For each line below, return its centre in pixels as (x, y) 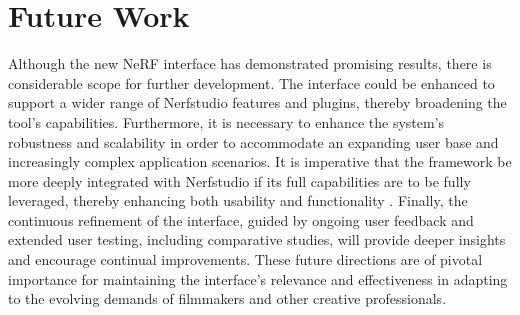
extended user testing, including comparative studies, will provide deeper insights (257, 239)
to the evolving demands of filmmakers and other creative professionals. (227, 298)
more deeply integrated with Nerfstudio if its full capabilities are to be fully (239, 180)
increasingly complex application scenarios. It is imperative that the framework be (260, 161)
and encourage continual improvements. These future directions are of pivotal (245, 259)
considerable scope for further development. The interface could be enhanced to (251, 82)
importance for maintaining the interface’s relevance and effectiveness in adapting (258, 278)
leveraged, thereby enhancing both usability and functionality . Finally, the (238, 200)
